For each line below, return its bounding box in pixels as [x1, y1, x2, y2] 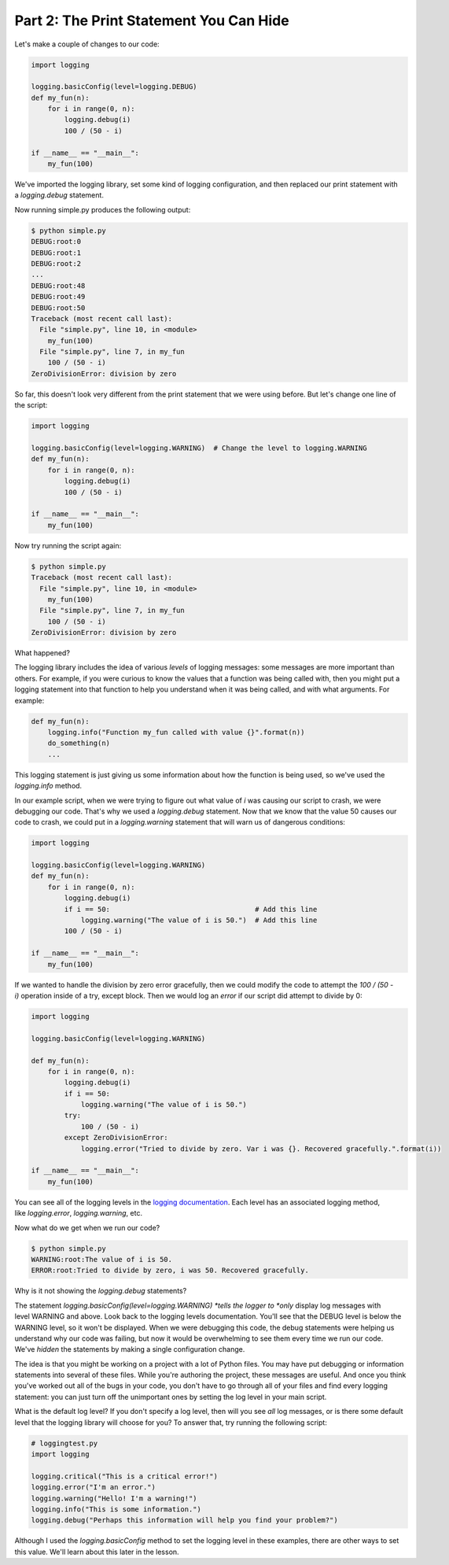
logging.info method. [14, 781, 83, 791]
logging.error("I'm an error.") [31, 1483, 156, 1492]
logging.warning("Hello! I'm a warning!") [31, 1493, 197, 1503]
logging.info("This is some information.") [31, 1504, 202, 1514]
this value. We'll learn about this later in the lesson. [14, 1547, 180, 1556]
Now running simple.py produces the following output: [14, 205, 191, 214]
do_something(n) [47, 739, 110, 747]
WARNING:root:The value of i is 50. [31, 1255, 173, 1264]
